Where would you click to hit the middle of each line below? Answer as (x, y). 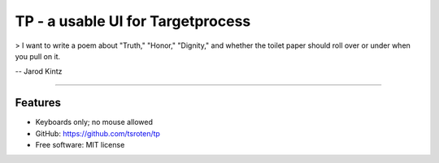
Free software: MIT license (80, 145)
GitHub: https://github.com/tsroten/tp (98, 133)
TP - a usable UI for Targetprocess (133, 21)
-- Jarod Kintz (39, 71)
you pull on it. (38, 56)
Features (38, 103)
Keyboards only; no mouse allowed (94, 122)
